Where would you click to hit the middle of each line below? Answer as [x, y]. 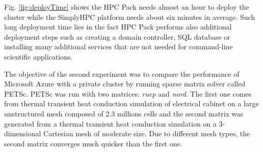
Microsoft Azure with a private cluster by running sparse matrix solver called [125, 84]
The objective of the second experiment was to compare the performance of [122, 73]
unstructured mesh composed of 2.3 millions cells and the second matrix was [124, 113]
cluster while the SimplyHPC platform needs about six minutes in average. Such [130, 17]
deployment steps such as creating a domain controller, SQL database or [117, 36]
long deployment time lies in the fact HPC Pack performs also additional [118, 27]
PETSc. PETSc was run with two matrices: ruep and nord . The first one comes [128, 93]
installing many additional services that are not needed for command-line [119, 47]
